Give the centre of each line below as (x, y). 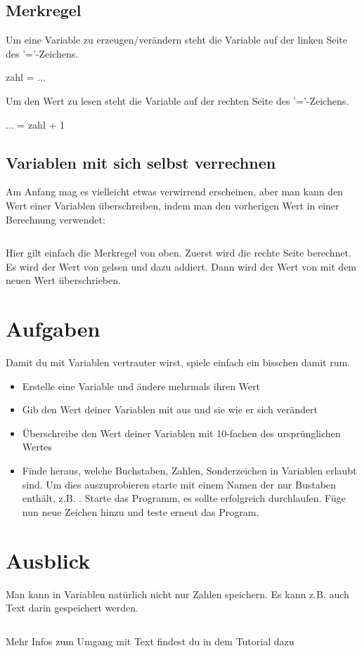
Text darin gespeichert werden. (72, 608)
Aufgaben (53, 329)
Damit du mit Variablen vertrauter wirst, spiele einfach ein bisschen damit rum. (178, 362)
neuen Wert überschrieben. (63, 280)
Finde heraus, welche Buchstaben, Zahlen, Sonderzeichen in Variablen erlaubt (189, 471)
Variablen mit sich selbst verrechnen (141, 162)
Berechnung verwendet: (56, 219)
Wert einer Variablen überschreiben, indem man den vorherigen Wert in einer (173, 205)
